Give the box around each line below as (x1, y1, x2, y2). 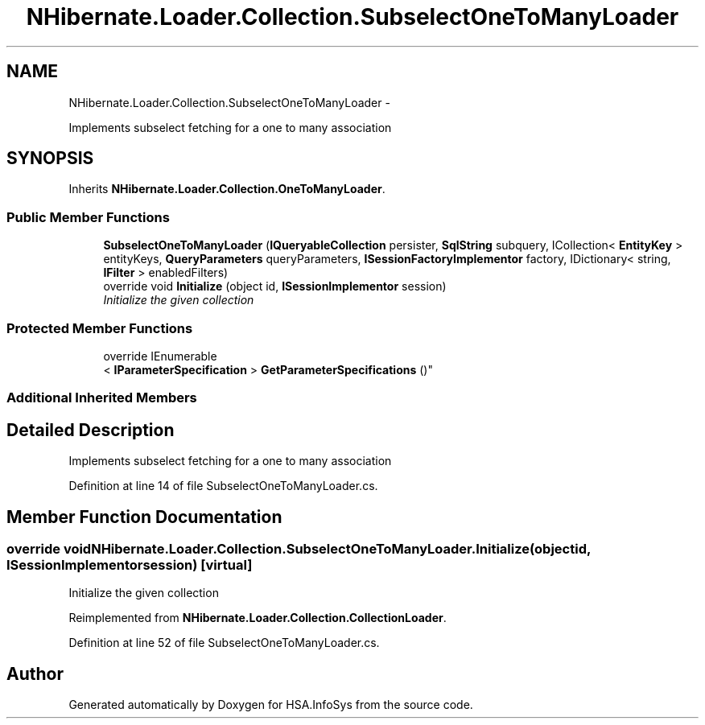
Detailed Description (6, 419, 175, 440)
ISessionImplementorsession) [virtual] (6, 557, 253, 573)
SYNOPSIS (6, 148, 94, 169)
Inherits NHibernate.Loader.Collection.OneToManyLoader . (68, 182, 385, 196)
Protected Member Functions (6, 319, 193, 336)
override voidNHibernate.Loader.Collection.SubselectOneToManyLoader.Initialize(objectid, (6, 541, 591, 557)
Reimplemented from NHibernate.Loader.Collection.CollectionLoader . (68, 611, 447, 625)
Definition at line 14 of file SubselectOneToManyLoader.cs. (68, 479, 378, 493)
